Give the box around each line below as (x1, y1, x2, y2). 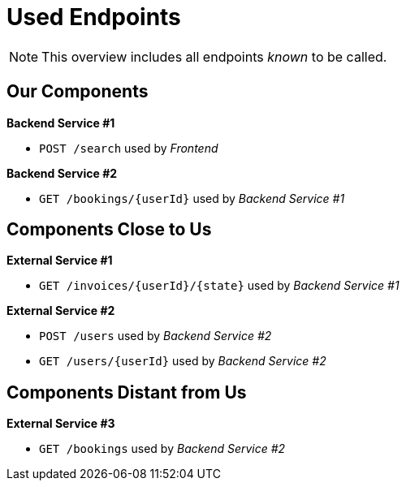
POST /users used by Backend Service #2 (39, 329, 272, 343)
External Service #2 (6, 304, 115, 318)
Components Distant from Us (6, 381, 247, 403)
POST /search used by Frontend (39, 140, 218, 155)
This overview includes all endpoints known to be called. (41, 48, 387, 65)
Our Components (6, 81, 149, 102)
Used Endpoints (6, 3, 181, 31)
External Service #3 (6, 416, 115, 431)
